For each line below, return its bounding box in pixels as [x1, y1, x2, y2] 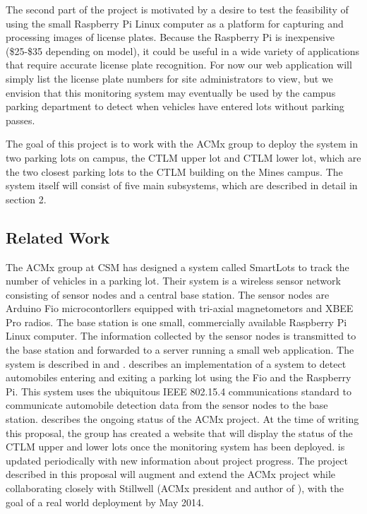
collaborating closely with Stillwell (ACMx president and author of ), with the [6, 481, 344, 496]
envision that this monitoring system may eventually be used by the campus [6, 85, 336, 100]
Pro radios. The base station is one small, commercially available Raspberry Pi [6, 314, 347, 329]
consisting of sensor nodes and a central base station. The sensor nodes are [6, 287, 330, 301]
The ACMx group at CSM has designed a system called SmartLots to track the [6, 259, 349, 274]
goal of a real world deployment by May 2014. [6, 494, 204, 509]
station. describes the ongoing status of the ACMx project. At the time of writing [6, 412, 359, 426]
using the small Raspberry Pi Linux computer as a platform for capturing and [6, 16, 344, 30]
